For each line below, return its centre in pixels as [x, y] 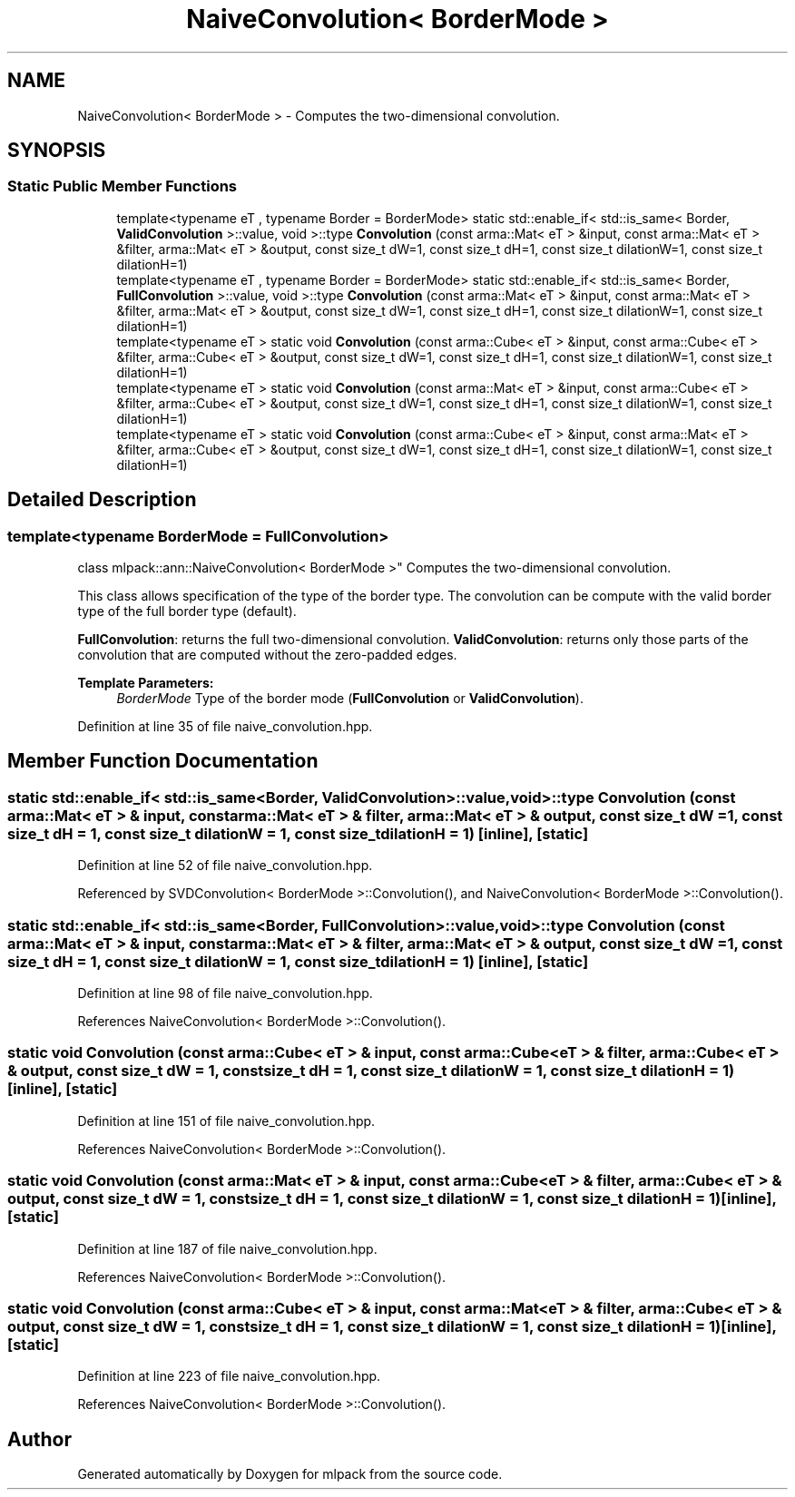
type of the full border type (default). [187, 612]
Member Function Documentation [163, 761]
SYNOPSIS [57, 151]
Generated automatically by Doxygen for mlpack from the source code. [290, 1474]
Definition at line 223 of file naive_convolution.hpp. [229, 1376]
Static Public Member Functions [123, 186]
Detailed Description [102, 500]
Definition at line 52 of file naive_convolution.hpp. [225, 866]
